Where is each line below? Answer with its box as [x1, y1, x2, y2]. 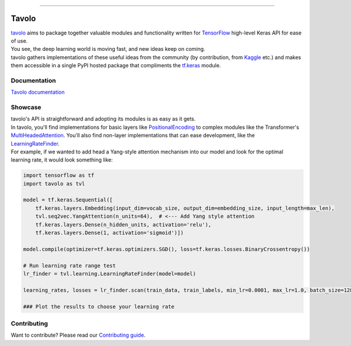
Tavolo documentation [11, 88, 65, 96]
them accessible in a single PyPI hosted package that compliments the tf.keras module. [11, 62, 221, 69]
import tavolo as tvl [23, 180, 85, 187]
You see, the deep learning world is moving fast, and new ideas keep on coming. [11, 46, 205, 53]
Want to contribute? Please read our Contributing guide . [11, 331, 146, 339]
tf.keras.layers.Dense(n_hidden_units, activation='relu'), [35, 221, 212, 228]
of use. [11, 37, 28, 44]
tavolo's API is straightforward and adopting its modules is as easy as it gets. [11, 115, 196, 122]
